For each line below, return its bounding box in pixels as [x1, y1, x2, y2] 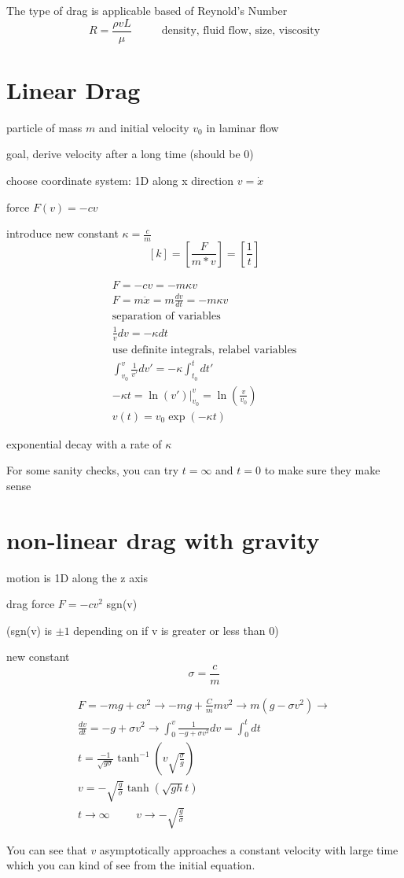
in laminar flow [206, 119, 279, 135]
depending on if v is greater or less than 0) [73, 622, 279, 638]
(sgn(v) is [6, 622, 53, 638]
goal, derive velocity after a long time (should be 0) [6, 146, 254, 162]
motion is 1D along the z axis [6, 569, 148, 585]
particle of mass [6, 119, 83, 135]
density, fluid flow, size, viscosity [161, 25, 321, 37]
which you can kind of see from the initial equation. [6, 857, 255, 873]
